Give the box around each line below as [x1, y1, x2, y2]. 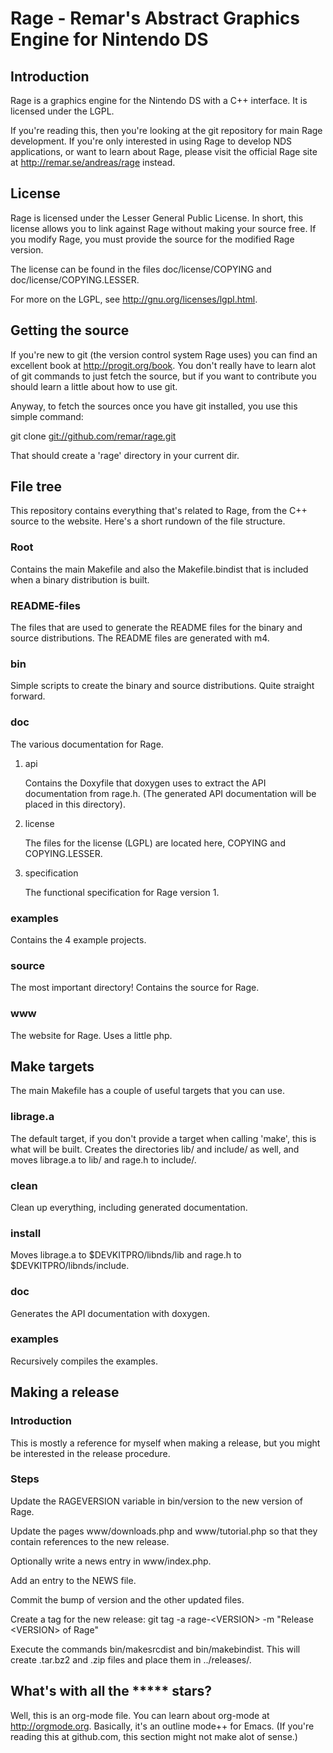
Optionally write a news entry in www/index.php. [10, 1555, 212, 1567]
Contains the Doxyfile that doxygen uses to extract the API [24, 777, 267, 789]
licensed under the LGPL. [10, 105, 115, 117]
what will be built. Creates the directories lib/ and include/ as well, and [10, 1143, 300, 1155]
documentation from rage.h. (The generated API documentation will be [24, 787, 317, 799]
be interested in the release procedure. [10, 1447, 171, 1459]
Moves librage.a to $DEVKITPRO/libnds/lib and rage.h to [10, 1249, 242, 1261]
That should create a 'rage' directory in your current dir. [10, 449, 240, 461]
